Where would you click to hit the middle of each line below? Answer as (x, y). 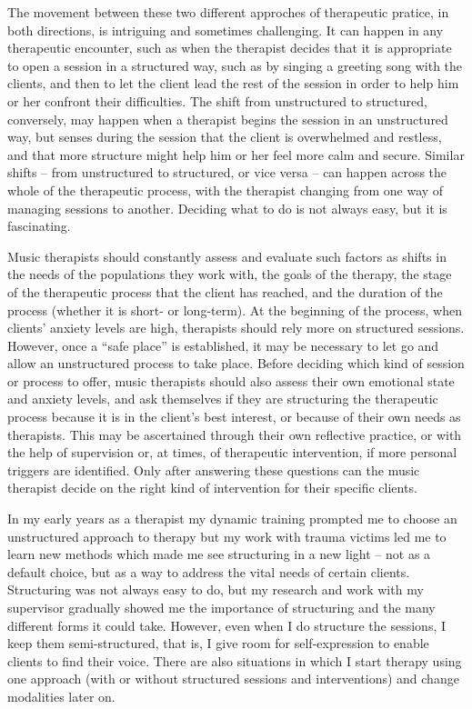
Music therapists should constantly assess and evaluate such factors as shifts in (227, 256)
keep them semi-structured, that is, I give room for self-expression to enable (218, 643)
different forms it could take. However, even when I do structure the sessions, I (227, 625)
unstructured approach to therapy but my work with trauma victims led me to (227, 536)
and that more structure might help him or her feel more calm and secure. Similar (236, 154)
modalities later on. (61, 696)
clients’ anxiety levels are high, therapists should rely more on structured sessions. (236, 328)
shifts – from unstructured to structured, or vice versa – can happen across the (227, 172)
